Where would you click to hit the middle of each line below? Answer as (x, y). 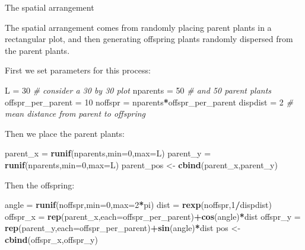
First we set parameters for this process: (78, 70)
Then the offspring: (40, 185)
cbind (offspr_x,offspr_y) (51, 239)
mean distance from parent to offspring (75, 113)
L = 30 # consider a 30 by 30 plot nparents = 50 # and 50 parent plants (138, 90)
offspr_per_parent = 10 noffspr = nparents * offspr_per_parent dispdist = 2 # (149, 102)
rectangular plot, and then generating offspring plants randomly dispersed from (149, 39)
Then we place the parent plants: (65, 133)
